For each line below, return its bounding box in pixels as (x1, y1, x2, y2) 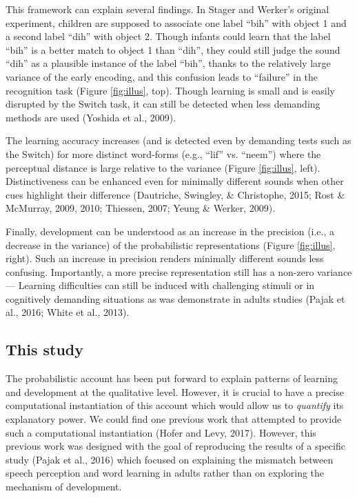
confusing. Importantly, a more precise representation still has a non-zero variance (6, 264, 352, 279)
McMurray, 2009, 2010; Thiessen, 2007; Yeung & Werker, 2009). (6, 201, 276, 215)
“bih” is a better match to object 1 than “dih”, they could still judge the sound (6, 42, 340, 57)
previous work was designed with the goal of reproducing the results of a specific (6, 439, 345, 453)
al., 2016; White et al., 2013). (6, 305, 130, 319)
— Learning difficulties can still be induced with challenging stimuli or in (6, 278, 315, 292)
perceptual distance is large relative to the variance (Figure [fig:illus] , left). (6, 160, 320, 175)
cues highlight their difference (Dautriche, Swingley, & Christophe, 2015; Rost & (6, 187, 345, 201)
